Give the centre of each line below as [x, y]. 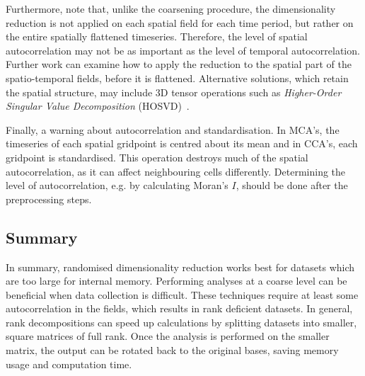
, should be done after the [292, 185]
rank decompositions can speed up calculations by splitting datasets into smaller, [181, 322]
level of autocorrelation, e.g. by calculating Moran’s [117, 185]
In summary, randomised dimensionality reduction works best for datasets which [180, 267]
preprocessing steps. [49, 199]
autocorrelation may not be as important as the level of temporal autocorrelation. [183, 50]
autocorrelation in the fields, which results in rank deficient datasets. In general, [179, 308]
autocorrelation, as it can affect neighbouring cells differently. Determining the [176, 171]
